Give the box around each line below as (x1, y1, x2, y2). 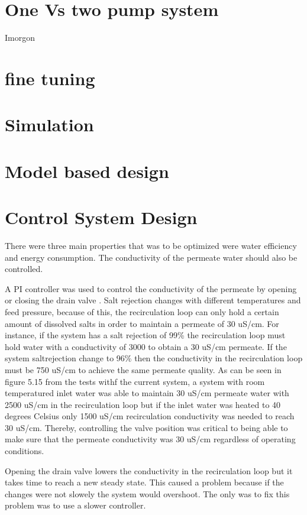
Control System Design (5, 205, 198, 229)
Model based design (5, 158, 169, 183)
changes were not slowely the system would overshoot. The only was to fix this (5, 487, 290, 500)
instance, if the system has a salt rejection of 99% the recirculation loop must (5, 329, 286, 341)
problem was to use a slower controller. (5, 499, 146, 511)
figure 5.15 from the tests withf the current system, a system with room (5, 375, 265, 387)
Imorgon (5, 31, 35, 44)
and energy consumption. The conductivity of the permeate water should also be (5, 251, 298, 263)
